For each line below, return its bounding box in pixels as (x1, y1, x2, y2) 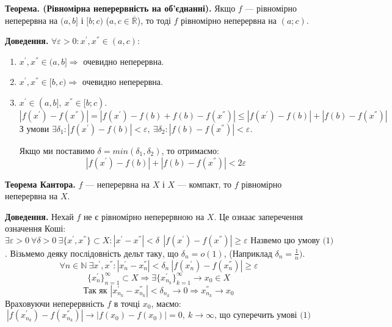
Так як (83, 286, 107, 295)
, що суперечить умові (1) (214, 311, 311, 320)
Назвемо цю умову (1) (250, 236, 334, 245)
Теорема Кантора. (5, 177, 76, 190)
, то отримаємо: (161, 144, 219, 156)
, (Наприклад (223, 246, 272, 259)
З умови (19, 122, 49, 134)
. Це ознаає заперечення (214, 210, 303, 222)
